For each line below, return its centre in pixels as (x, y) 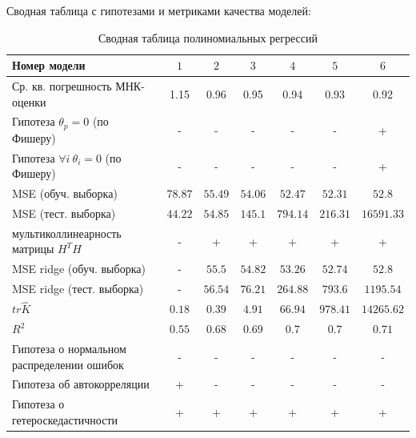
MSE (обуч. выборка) (65, 193)
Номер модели (49, 65)
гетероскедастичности (65, 419)
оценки (29, 101)
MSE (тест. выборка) (64, 213)
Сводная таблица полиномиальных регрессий (208, 37)
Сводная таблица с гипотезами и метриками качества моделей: (159, 10)
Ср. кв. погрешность (62, 86)
